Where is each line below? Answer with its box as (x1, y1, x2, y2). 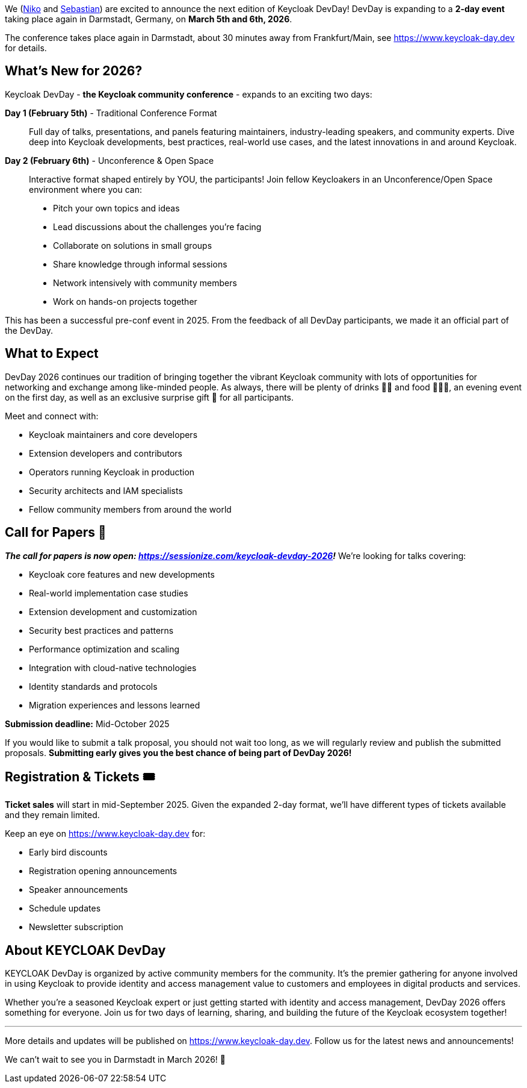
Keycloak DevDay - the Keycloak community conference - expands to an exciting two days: (5, 89, 372, 99)
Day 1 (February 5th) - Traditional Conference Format (5, 107, 217, 118)
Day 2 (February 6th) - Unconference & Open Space (5, 155, 214, 166)
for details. (5, 43, 47, 53)
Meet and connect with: (5, 410, 99, 421)
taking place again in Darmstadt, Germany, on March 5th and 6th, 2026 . (5, 14, 292, 24)
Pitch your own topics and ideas (53, 202, 180, 213)
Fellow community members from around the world (29, 504, 232, 514)
